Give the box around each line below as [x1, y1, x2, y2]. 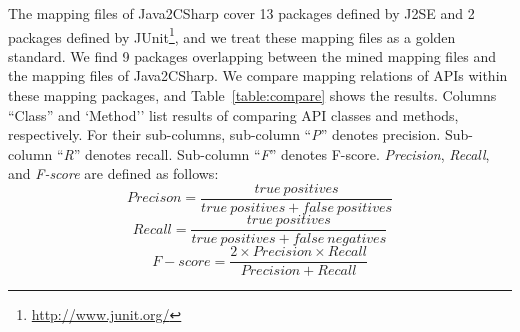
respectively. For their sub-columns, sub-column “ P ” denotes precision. [8, 124, 441, 145]
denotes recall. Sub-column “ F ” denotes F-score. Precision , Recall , [85, 143, 490, 164]
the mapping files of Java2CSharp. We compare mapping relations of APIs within [8, 65, 508, 86]
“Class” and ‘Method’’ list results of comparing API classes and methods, [8, 104, 459, 125]
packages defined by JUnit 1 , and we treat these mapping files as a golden [8, 23, 456, 47]
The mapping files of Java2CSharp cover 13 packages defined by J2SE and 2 [8, 3, 475, 23]
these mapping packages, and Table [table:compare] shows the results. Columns [8, 85, 497, 106]
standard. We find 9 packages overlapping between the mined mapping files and [8, 45, 496, 66]
